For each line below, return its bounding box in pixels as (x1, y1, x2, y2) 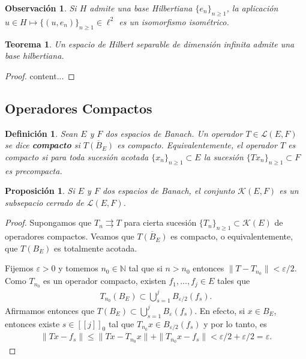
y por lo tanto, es (203, 317, 267, 330)
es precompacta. (5, 164, 62, 176)
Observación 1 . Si (5, 2, 77, 14)
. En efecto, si (194, 304, 245, 316)
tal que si (128, 262, 163, 274)
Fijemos (5, 262, 34, 274)
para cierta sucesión (124, 216, 197, 229)
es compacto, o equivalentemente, (170, 230, 293, 243)
